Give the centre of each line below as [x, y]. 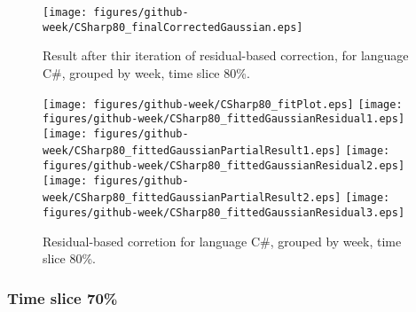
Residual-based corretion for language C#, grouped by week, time [222, 241]
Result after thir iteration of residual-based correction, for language [226, 55]
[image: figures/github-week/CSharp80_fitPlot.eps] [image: [223, 104]
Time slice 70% [63, 297]
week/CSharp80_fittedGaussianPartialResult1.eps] [192, 151]
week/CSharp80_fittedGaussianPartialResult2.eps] [192, 198]
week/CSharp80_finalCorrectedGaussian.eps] [173, 27]
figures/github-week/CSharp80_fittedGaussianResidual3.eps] [224, 213]
